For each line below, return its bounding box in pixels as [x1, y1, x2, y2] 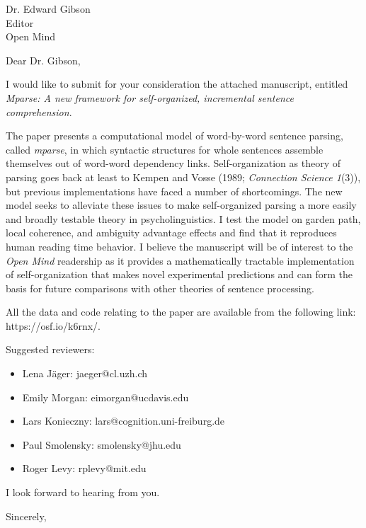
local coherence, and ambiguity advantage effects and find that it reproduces [6, 225, 337, 240]
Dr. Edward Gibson [6, 1, 91, 16]
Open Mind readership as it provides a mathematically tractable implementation [6, 253, 355, 268]
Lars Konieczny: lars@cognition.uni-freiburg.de [22, 413, 225, 428]
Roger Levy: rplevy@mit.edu [22, 461, 147, 476]
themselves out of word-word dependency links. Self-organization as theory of [6, 156, 341, 171]
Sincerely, [6, 508, 47, 523]
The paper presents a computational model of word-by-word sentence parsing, [6, 128, 343, 143]
